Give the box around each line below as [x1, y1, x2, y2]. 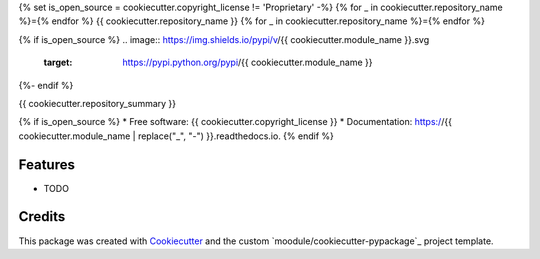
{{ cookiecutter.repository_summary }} [18, 97, 177, 109]
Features [18, 156, 75, 173]
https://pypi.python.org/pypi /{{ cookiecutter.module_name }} [122, 56, 373, 69]
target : [43, 56, 73, 69]
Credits [18, 208, 66, 225]
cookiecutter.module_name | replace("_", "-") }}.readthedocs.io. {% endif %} [18, 130, 334, 142]
